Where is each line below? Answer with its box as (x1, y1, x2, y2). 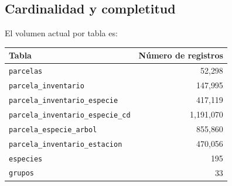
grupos (9, 169, 34, 178)
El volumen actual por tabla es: (5, 27, 118, 39)
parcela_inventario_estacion (9, 140, 122, 149)
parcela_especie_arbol (9, 125, 97, 134)
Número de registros (138, 49, 223, 61)
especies (9, 154, 43, 163)
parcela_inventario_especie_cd (9, 111, 131, 119)
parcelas (9, 67, 43, 76)
